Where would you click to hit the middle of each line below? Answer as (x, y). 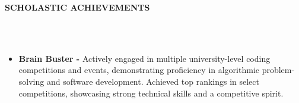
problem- (278, 70)
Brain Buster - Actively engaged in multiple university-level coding (144, 58)
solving (31, 81)
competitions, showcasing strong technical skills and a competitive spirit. (151, 93)
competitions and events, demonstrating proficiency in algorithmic (139, 70)
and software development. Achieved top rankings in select (153, 81)
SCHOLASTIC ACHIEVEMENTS (77, 7)
